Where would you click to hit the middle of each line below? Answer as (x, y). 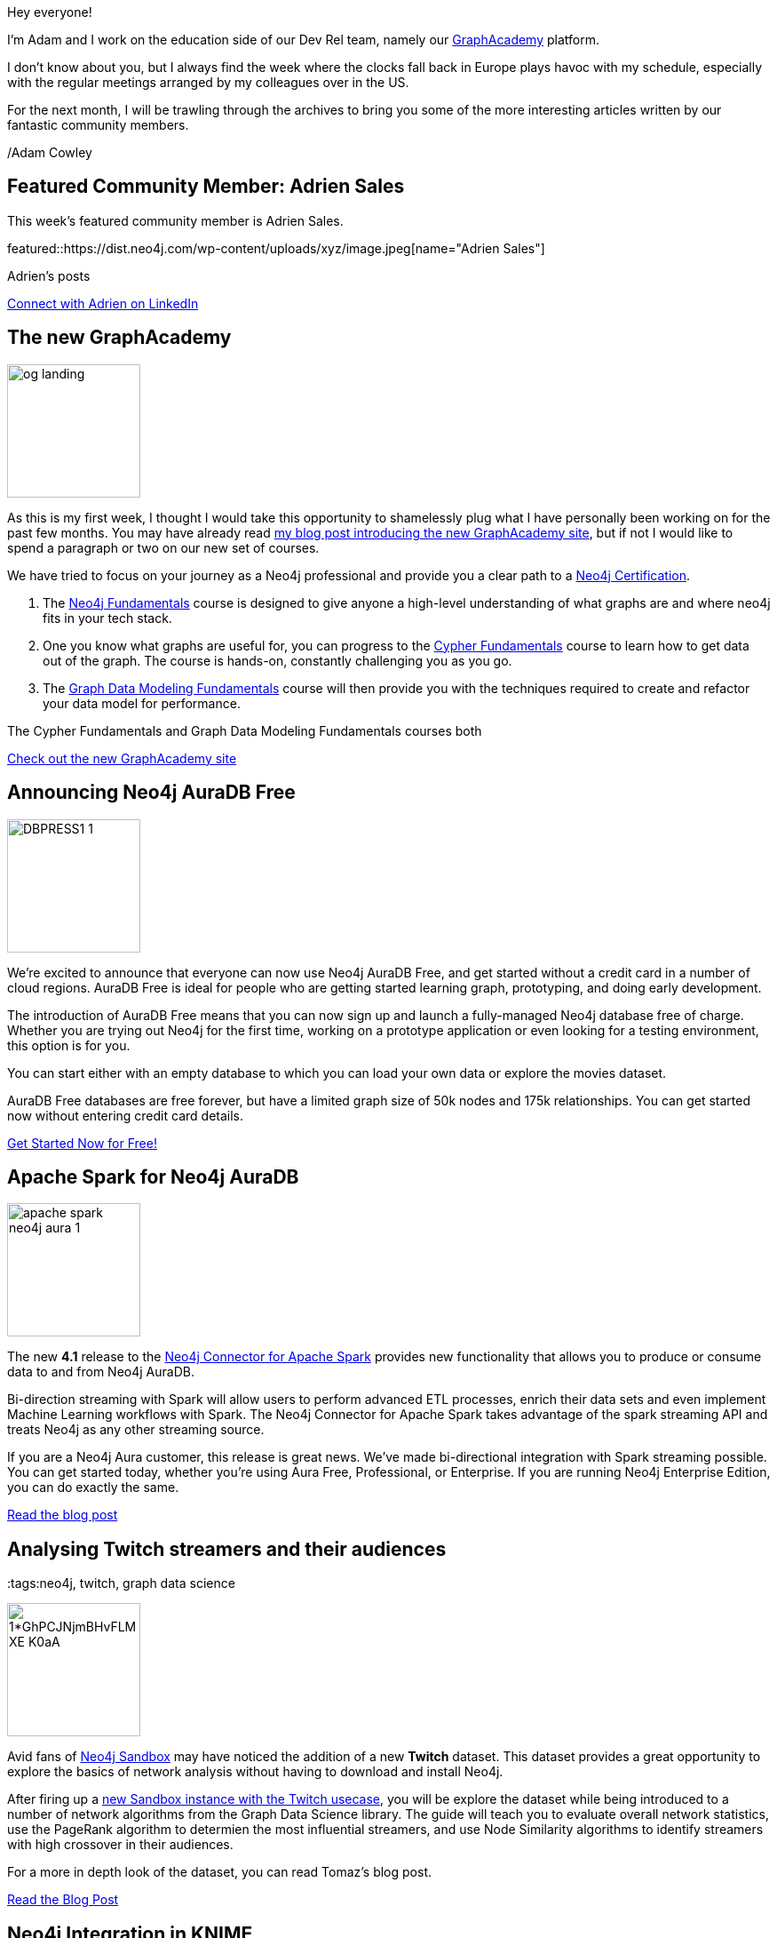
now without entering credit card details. (126, 1115)
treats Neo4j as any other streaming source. (136, 1430)
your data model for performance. (142, 703)
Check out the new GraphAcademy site (122, 758)
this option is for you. (69, 1045)
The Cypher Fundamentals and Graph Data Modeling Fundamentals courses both (245, 730)
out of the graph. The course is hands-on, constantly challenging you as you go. (277, 660)
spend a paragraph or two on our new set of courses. (163, 547)
